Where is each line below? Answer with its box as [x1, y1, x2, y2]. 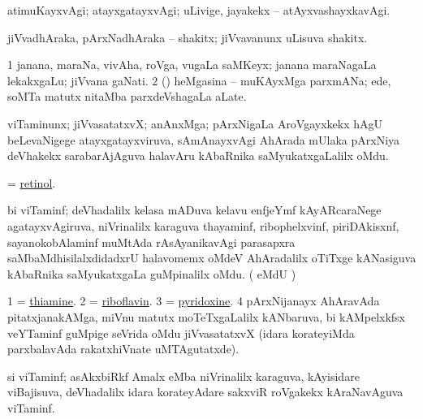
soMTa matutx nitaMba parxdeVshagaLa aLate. [7, 88, 247, 105]
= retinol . [7, 174, 56, 191]
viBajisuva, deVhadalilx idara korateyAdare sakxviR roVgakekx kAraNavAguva [7, 383, 404, 400]
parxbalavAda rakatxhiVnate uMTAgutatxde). [7, 340, 240, 357]
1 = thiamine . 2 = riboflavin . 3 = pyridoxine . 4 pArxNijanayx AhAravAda [7, 292, 380, 309]
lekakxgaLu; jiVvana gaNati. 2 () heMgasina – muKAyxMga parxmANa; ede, [7, 71, 391, 89]
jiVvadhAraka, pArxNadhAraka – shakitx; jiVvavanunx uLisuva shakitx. [7, 28, 368, 45]
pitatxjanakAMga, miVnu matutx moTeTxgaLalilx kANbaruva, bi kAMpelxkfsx [7, 308, 406, 325]
